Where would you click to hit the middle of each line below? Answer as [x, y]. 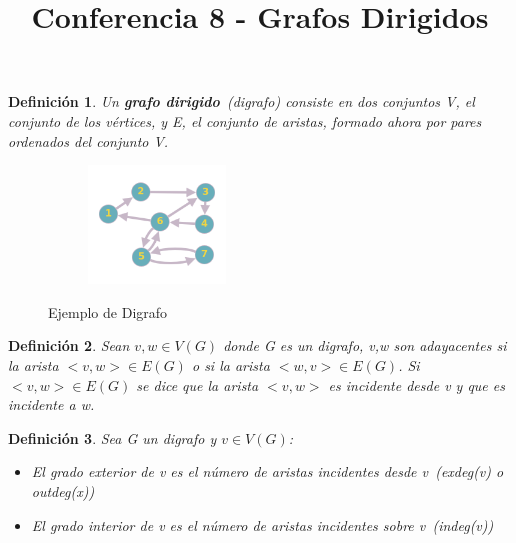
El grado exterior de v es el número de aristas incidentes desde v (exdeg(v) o [267, 471]
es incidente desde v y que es [416, 384]
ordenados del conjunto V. [88, 140]
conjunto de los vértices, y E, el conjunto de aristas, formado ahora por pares [245, 120]
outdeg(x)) [63, 490]
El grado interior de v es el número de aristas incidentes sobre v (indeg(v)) [262, 524]
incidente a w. [51, 404]
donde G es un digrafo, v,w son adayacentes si [365, 345]
